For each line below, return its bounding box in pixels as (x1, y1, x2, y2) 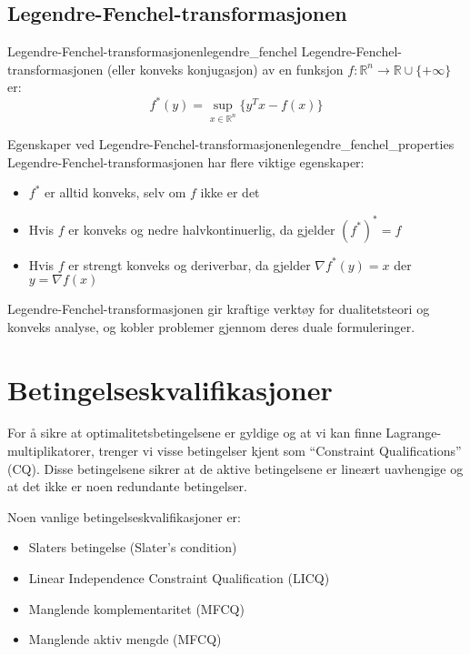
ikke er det (200, 183, 260, 202)
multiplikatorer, (7, 441, 95, 460)
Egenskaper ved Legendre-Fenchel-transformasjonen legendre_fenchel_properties (7, 135, 455, 154)
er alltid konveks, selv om (45, 183, 186, 202)
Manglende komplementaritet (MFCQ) (28, 599, 245, 618)
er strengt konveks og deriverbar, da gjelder (68, 255, 311, 274)
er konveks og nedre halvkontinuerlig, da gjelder (68, 219, 335, 238)
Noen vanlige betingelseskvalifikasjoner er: (7, 507, 241, 526)
